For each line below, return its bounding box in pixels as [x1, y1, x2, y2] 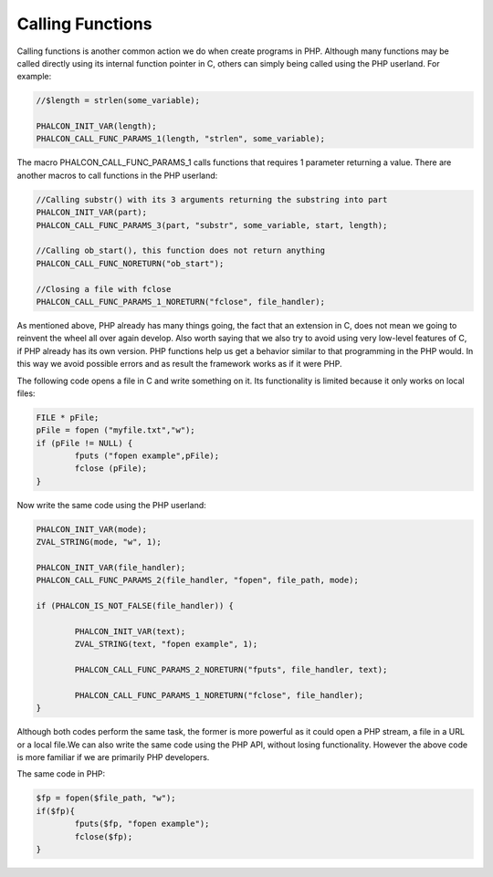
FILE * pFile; [36, 412, 100, 423]
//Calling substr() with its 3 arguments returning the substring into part [36, 194, 388, 204]
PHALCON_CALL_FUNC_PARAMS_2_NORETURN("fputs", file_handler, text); [74, 664, 388, 675]
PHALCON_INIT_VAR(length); [36, 121, 157, 131]
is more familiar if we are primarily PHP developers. [16, 752, 210, 763]
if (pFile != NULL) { [36, 438, 133, 448]
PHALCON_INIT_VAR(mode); [36, 524, 148, 534]
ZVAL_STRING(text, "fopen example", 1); [74, 639, 258, 650]
